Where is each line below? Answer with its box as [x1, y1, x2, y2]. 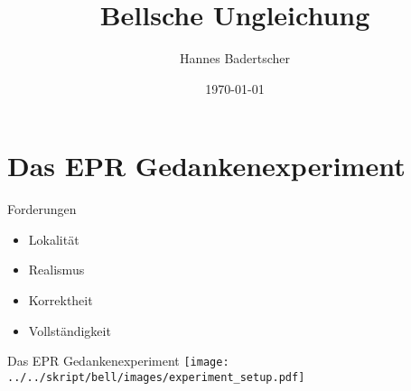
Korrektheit [28, 291, 93, 310]
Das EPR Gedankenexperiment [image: [7, 351, 229, 370]
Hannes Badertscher [179, 49, 291, 68]
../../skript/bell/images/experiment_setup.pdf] [7, 370, 305, 384]
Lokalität [28, 229, 79, 248]
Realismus [28, 260, 85, 279]
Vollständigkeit [28, 321, 111, 340]
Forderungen [7, 200, 77, 219]
